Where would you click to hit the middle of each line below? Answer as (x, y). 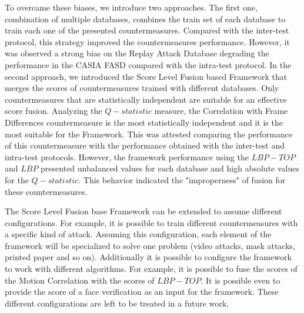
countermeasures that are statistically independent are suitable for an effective (146, 99)
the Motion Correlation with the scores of (80, 280)
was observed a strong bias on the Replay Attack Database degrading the (137, 53)
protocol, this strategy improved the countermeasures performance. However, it (147, 41)
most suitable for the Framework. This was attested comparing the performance (149, 134)
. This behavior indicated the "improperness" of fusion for (182, 179)
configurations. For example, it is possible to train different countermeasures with (151, 222)
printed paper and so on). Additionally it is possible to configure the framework (148, 257)
